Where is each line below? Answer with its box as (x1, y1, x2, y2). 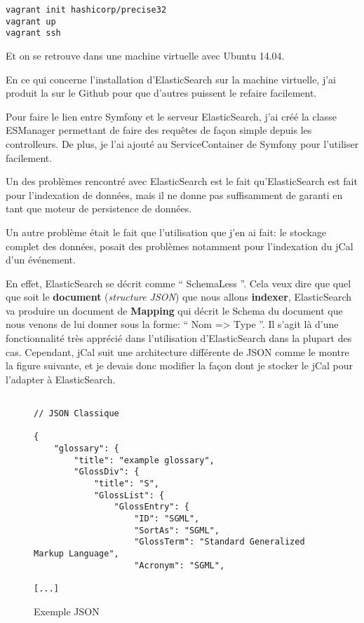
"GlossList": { (93, 490, 165, 500)
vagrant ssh (6, 28, 61, 39)
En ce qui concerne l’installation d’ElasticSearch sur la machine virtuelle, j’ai (6, 71, 336, 86)
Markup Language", (34, 548, 119, 559)
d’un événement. (6, 252, 76, 267)
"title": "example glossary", (74, 455, 215, 465)
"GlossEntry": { (114, 502, 189, 512)
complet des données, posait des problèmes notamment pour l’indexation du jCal (6, 238, 353, 253)
